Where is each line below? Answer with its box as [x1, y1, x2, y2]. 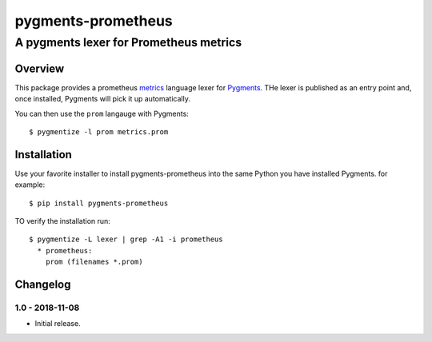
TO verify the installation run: [14, 216, 111, 225]
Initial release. [34, 319, 81, 328]
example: [14, 180, 46, 189]
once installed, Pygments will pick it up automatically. [14, 94, 191, 104]
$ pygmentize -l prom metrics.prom [29, 127, 169, 136]
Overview [14, 62, 65, 75]
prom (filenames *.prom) [45, 257, 143, 267]
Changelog [14, 277, 71, 291]
